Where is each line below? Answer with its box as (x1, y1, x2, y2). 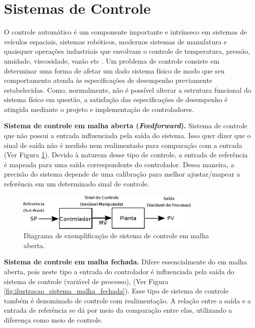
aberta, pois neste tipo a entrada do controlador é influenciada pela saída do (4, 266, 234, 277)
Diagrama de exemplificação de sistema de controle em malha (24, 230, 209, 241)
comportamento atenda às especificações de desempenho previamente (4, 75, 213, 85)
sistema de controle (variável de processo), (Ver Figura (4, 276, 168, 286)
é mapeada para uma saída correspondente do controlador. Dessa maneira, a (4, 159, 234, 169)
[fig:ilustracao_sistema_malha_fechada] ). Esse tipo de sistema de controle (4, 286, 229, 296)
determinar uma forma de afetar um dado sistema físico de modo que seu (4, 65, 225, 75)
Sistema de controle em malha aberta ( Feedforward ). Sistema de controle (4, 120, 248, 131)
